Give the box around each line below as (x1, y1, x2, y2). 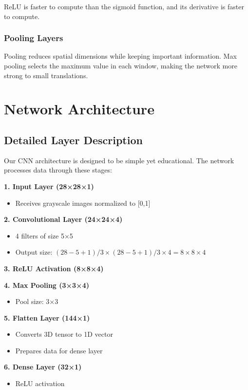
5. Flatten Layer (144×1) (4, 312, 90, 323)
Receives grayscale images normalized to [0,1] (15, 197, 151, 208)
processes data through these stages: (4, 165, 112, 175)
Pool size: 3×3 (15, 296, 58, 306)
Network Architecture (4, 99, 154, 119)
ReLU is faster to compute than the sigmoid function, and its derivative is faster (4, 1, 244, 11)
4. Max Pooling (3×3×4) (4, 280, 89, 290)
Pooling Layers (4, 32, 63, 44)
